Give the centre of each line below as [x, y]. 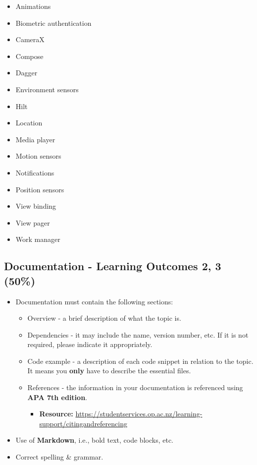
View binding [36, 206]
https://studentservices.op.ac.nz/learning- [139, 414]
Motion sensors [38, 156]
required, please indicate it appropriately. [90, 344]
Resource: [56, 414]
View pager [33, 222]
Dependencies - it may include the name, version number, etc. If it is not [138, 334]
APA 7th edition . [57, 397]
